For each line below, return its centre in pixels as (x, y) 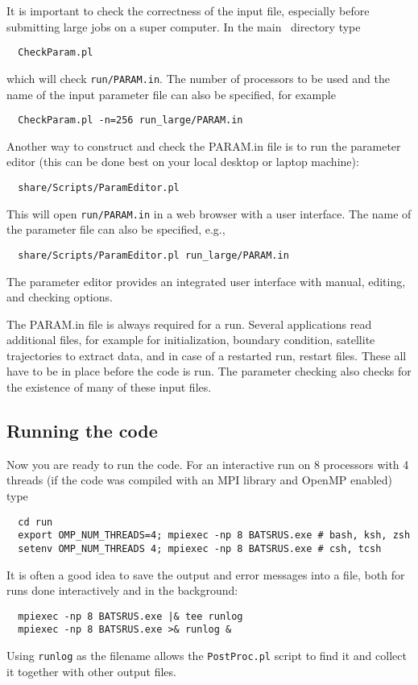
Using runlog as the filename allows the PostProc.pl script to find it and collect (207, 656)
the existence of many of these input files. (109, 387)
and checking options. (60, 297)
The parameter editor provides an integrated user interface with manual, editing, (206, 281)
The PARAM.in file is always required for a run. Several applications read (189, 324)
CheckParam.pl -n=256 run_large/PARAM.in (130, 120)
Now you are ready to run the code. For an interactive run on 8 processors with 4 (208, 464)
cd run (35, 522)
